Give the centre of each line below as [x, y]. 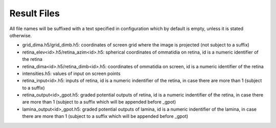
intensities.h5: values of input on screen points [71, 73]
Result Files [34, 13]
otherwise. [21, 35]
